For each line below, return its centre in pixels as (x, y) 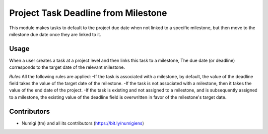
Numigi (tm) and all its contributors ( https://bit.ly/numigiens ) (83, 123)
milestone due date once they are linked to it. (55, 34)
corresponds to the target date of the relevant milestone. (67, 67)
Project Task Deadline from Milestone (88, 13)
